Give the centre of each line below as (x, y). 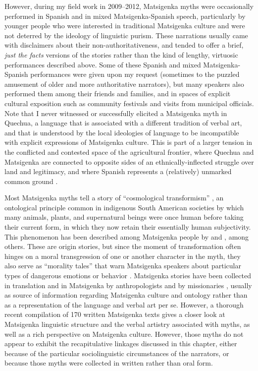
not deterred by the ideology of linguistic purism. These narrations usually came (126, 35)
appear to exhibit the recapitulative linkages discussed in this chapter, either (121, 343)
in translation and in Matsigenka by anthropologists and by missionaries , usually (128, 285)
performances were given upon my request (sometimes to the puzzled (135, 74)
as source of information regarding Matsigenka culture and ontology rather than (126, 295)
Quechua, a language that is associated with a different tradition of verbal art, (123, 123)
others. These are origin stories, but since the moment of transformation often (123, 246)
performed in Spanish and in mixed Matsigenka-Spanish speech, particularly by (125, 16)
